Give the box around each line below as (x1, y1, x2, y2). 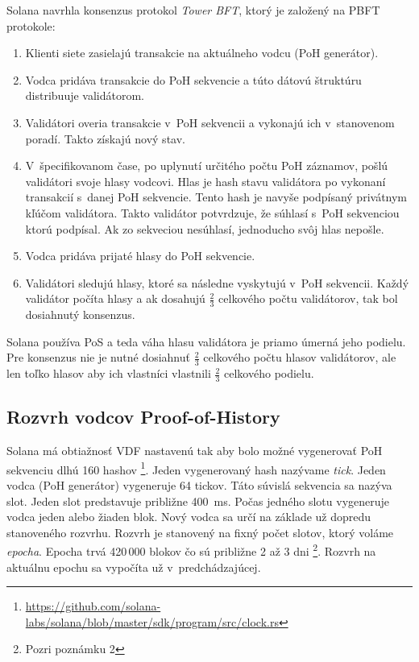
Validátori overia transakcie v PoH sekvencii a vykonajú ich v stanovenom (25, 114, 395, 130)
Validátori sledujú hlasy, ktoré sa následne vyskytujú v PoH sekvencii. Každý (25, 274, 409, 291)
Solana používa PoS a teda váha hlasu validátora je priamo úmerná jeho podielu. (6, 333, 406, 350)
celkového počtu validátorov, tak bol (218, 290, 398, 307)
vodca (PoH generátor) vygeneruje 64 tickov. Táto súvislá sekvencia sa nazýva (6, 477, 392, 494)
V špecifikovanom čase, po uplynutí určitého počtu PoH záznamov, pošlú (25, 157, 388, 174)
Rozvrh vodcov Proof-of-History (6, 404, 280, 429)
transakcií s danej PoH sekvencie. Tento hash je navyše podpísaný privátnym (25, 188, 408, 205)
